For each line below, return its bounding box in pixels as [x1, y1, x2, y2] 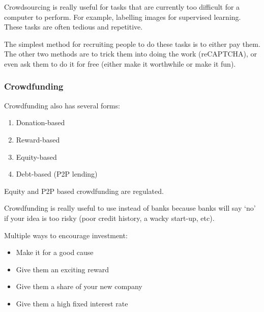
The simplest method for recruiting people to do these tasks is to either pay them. [4, 38, 260, 49]
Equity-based [16, 151, 57, 162]
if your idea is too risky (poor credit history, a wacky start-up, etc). [4, 212, 215, 223]
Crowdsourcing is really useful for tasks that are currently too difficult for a [4, 2, 240, 12]
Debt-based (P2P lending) [16, 168, 98, 179]
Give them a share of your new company [16, 281, 142, 292]
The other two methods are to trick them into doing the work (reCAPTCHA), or [4, 48, 257, 59]
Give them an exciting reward [16, 264, 109, 274]
